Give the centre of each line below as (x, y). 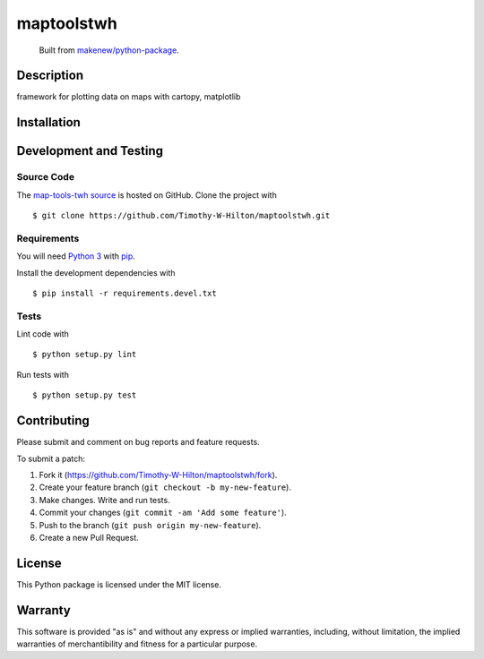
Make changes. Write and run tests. (104, 500)
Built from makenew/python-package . (109, 50)
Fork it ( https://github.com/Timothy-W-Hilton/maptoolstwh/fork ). (158, 475)
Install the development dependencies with (96, 272)
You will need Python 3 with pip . (76, 256)
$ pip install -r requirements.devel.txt (125, 293)
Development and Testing (90, 151)
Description (50, 76)
